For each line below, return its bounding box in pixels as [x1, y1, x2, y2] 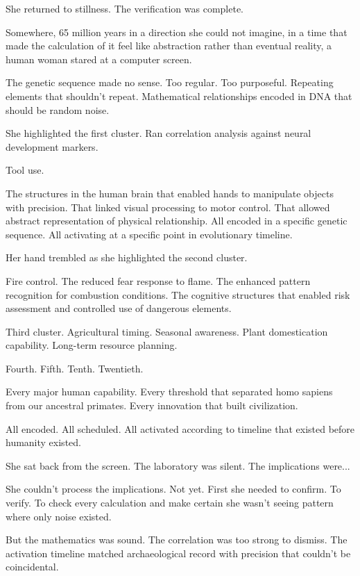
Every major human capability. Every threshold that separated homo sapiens [6, 384, 333, 399]
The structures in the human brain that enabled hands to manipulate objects [6, 186, 334, 200]
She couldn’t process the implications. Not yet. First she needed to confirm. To [6, 482, 341, 496]
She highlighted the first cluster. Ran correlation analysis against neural [6, 126, 311, 140]
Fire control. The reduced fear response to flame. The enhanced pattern [6, 273, 311, 288]
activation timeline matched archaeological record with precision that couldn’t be [6, 545, 351, 560]
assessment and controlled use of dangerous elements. [6, 301, 232, 315]
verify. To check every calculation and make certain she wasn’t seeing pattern [6, 495, 334, 510]
